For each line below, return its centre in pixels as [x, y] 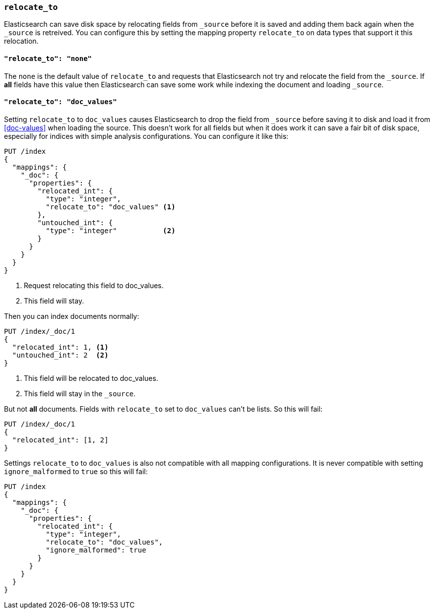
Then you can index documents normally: [72, 316]
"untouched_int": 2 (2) [60, 355]
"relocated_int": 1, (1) [60, 347]
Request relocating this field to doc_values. [94, 285]
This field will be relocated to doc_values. [91, 378]
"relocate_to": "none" [48, 58]
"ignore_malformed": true [96, 550]
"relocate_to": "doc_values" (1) [111, 207]
